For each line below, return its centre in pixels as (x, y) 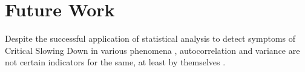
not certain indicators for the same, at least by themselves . (115, 62)
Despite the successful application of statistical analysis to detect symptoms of (150, 38)
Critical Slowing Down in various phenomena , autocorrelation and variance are (152, 50)
